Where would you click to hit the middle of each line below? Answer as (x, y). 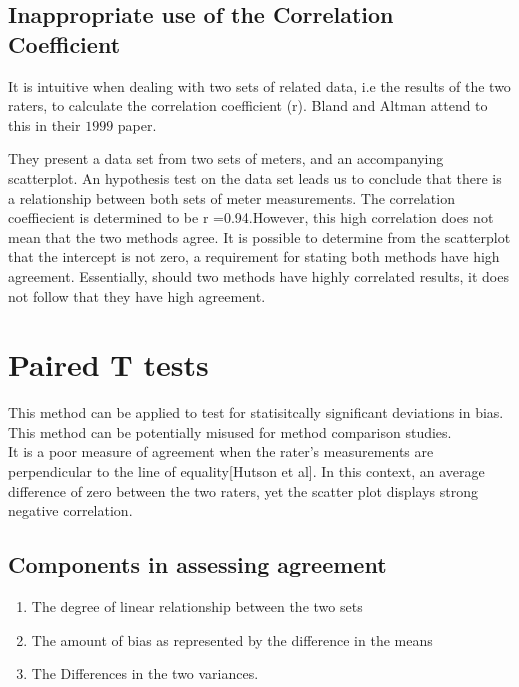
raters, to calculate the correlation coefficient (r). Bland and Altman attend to (248, 105)
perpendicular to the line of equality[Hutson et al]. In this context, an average (246, 471)
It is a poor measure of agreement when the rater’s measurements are (221, 451)
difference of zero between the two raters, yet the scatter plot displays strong (243, 490)
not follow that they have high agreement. (137, 295)
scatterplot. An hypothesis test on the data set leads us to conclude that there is (255, 177)
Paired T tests (108, 364)
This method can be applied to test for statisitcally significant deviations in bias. (256, 412)
